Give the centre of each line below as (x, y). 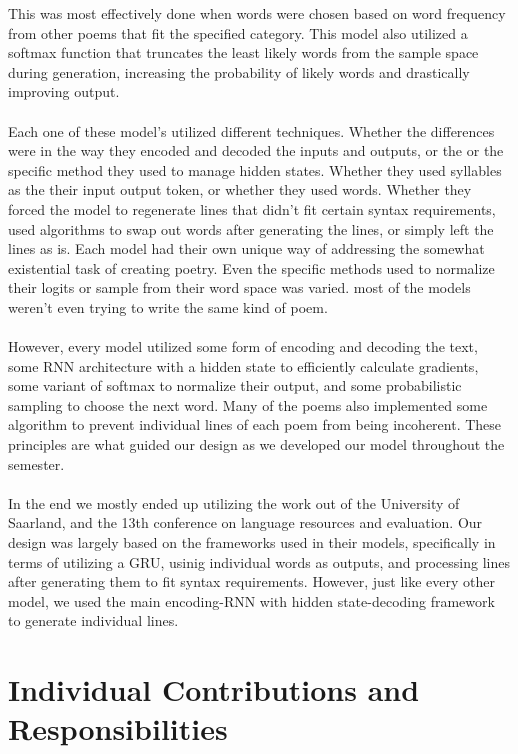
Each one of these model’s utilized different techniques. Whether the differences (251, 130)
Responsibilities (118, 728)
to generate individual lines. (93, 620)
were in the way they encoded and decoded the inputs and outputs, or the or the (256, 150)
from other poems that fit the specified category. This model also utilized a (238, 32)
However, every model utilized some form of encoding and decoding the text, (243, 346)
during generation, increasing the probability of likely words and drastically (239, 71)
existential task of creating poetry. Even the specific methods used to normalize (251, 267)
